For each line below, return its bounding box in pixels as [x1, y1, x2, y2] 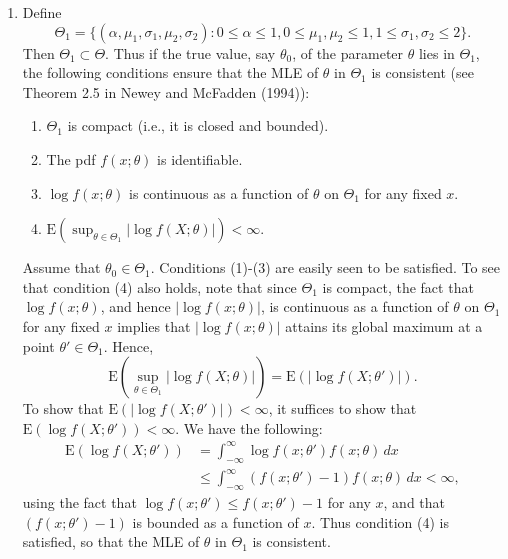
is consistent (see [371, 62, 475, 83]
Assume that [22, 257, 101, 278]
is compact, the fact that [322, 276, 474, 297]
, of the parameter [292, 42, 404, 63]
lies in [418, 42, 455, 63]
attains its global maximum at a [285, 315, 483, 336]
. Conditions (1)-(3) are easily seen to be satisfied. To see [150, 257, 501, 278]
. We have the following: [175, 417, 323, 438]
